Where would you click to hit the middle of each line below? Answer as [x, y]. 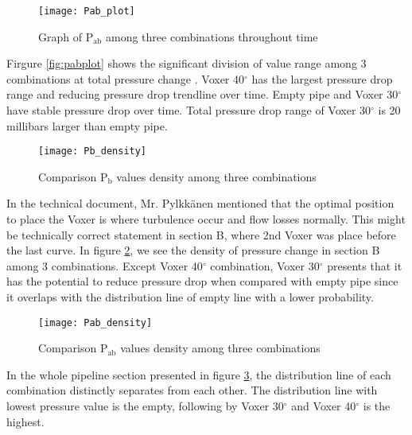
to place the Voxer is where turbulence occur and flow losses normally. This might [206, 219]
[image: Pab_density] [95, 322]
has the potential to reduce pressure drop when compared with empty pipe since [202, 281]
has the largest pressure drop [322, 78]
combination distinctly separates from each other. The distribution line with [192, 390]
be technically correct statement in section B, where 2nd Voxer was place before [201, 234]
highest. [25, 421]
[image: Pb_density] [93, 151]
